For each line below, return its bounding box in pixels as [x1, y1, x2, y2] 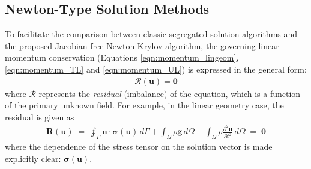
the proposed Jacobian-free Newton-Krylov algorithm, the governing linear [5, 39, 279, 52]
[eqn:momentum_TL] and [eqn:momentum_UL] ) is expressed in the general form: [5, 62, 307, 75]
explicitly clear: [5, 152, 61, 164]
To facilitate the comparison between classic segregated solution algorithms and [5, 28, 298, 40]
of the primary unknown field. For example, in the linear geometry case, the [5, 99, 284, 111]
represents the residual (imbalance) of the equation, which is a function [38, 87, 301, 99]
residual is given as [5, 110, 74, 123]
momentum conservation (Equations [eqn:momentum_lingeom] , [5, 51, 239, 64]
